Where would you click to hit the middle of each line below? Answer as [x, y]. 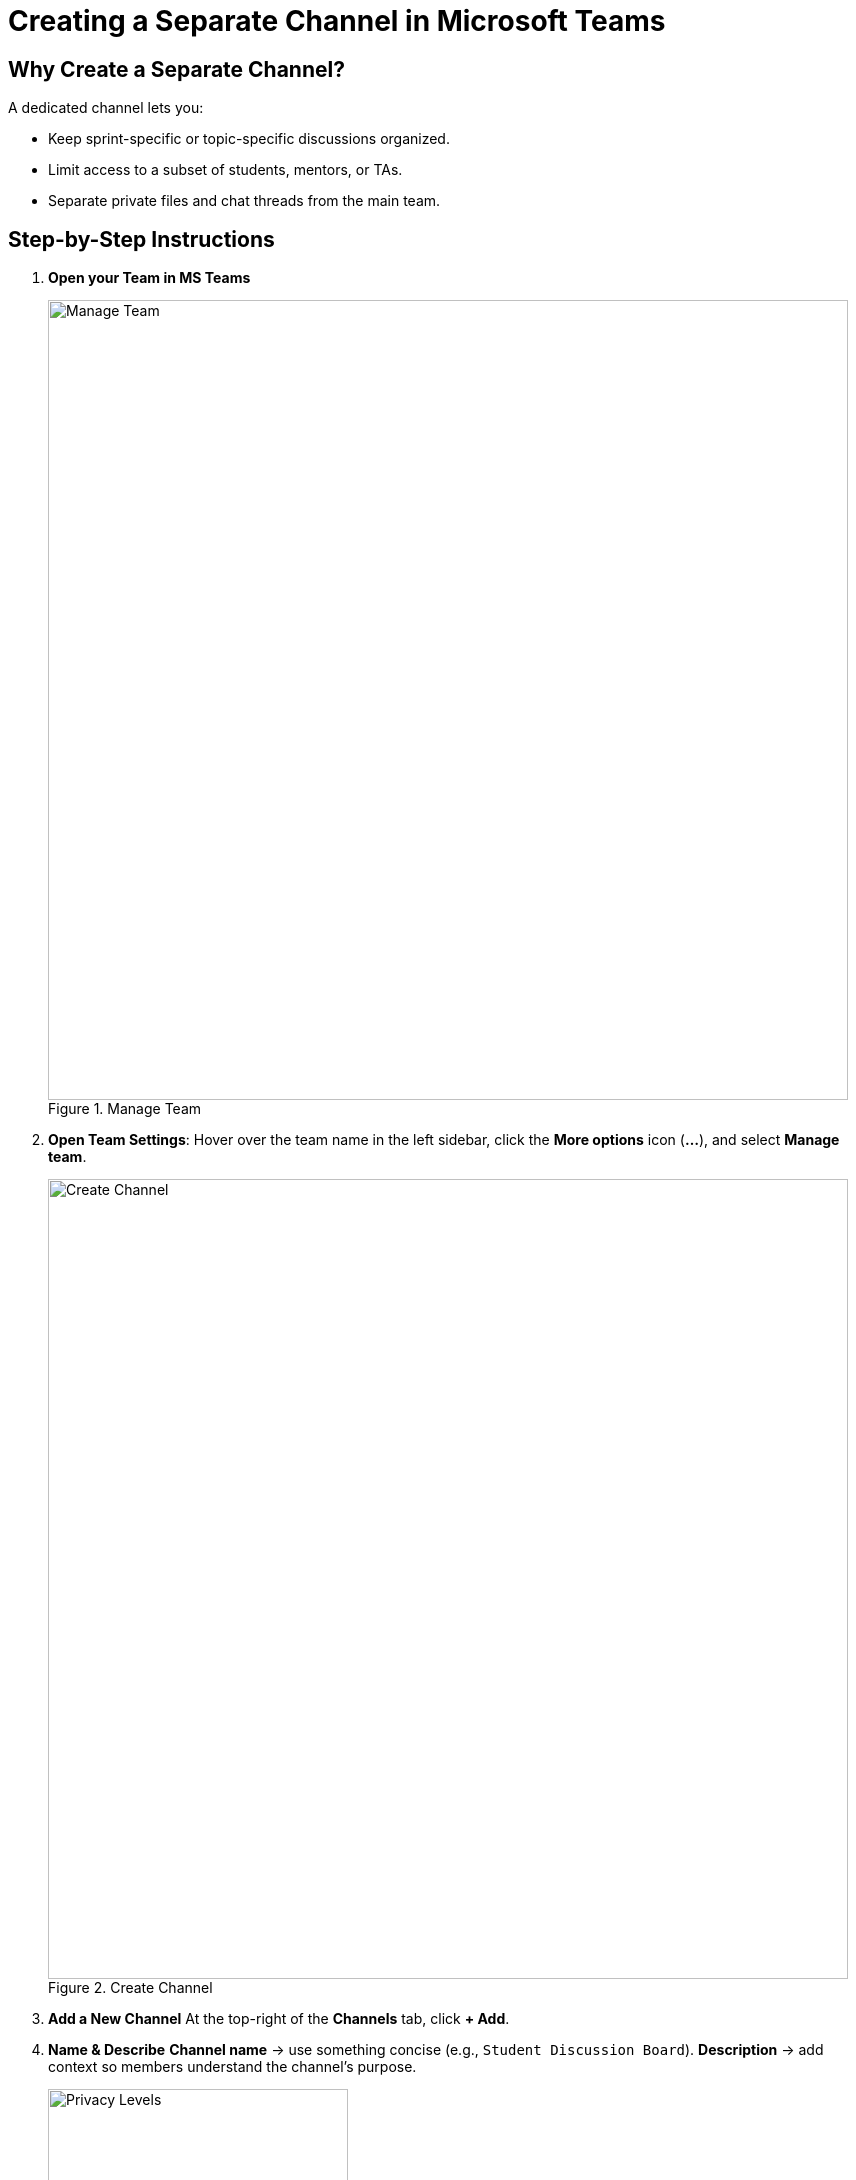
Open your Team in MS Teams [149, 278]
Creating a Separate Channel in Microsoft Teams [337, 21]
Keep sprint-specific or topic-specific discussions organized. [249, 139]
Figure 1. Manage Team [125, 1109]
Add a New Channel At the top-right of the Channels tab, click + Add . [279, 2019]
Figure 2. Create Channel [130, 1988]
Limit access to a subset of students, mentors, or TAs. [225, 170]
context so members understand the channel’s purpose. [232, 2067]
